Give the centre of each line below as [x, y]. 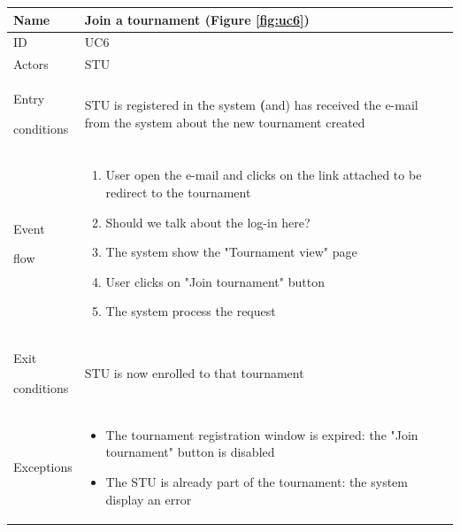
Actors [31, 64]
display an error [149, 499]
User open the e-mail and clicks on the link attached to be [264, 175]
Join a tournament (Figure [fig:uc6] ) [197, 19]
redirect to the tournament [178, 193]
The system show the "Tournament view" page [231, 252]
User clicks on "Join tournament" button [215, 281]
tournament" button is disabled [190, 452]
